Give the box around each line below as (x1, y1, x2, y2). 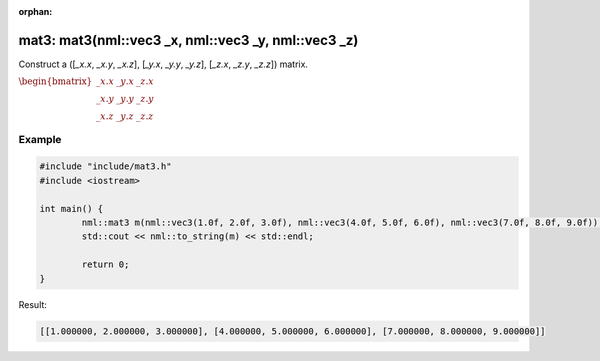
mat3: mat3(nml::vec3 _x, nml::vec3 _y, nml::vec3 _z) (18, 31, 359, 49)
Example (18, 132, 62, 146)
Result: (18, 298, 47, 310)
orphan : (18, 6, 53, 17)
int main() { (39, 203, 104, 214)
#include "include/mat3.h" (39, 161, 172, 172)
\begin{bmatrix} (18, 76, 93, 87)
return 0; (81, 259, 130, 270)
